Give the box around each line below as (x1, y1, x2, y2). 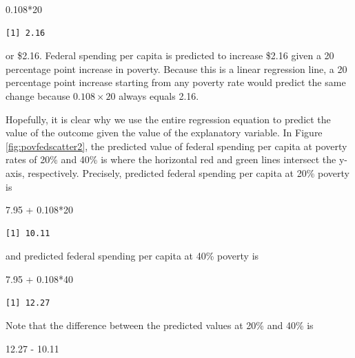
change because (6, 88, 70, 103)
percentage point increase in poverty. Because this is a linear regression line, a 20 (6, 61, 347, 76)
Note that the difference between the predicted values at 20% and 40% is (6, 318, 314, 333)
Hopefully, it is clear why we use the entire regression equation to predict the (6, 112, 331, 126)
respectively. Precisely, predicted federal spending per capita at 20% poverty (28, 165, 349, 180)
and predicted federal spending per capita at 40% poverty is (6, 249, 259, 263)
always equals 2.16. (119, 88, 199, 103)
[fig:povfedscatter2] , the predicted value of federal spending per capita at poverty (6, 138, 347, 153)
